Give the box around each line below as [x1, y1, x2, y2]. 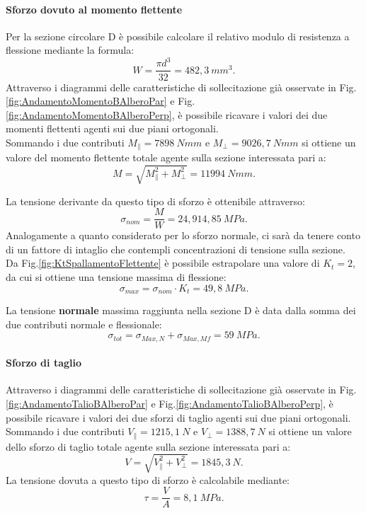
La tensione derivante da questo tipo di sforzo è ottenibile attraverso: [6, 193, 305, 208]
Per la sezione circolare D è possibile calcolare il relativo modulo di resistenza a [6, 28, 350, 43]
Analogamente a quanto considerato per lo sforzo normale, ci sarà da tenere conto [6, 228, 360, 243]
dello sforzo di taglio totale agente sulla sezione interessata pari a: [6, 439, 291, 454]
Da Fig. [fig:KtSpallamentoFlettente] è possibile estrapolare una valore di [6, 255, 320, 270]
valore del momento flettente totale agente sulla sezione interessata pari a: [6, 150, 326, 165]
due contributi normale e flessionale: [6, 316, 162, 331]
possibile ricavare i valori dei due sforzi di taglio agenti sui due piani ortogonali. [6, 410, 351, 425]
